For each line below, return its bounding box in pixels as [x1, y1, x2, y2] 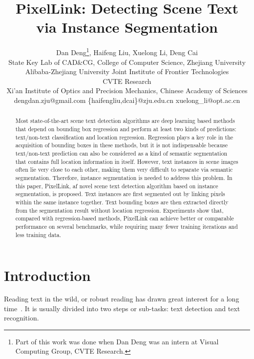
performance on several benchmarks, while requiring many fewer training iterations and [15, 222, 238, 230]
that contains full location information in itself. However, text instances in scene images [15, 157, 238, 165]
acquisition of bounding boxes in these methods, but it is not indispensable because [15, 141, 228, 149]
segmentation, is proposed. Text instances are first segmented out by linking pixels [15, 190, 225, 198]
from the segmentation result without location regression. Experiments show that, [15, 206, 224, 214]
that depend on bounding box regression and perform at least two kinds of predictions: [15, 124, 236, 133]
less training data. [15, 230, 62, 239]
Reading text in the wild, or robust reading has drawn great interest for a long [4, 294, 239, 304]
